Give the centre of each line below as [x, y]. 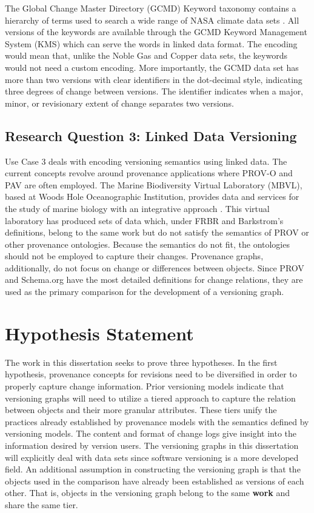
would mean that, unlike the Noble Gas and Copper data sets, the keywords [146, 55]
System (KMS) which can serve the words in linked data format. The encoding [151, 43]
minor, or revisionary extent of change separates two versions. [119, 103]
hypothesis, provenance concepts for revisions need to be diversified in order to [151, 374]
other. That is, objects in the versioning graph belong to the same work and [147, 493]
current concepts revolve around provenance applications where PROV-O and [149, 173]
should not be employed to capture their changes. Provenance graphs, [134, 256]
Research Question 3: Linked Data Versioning [151, 135]
